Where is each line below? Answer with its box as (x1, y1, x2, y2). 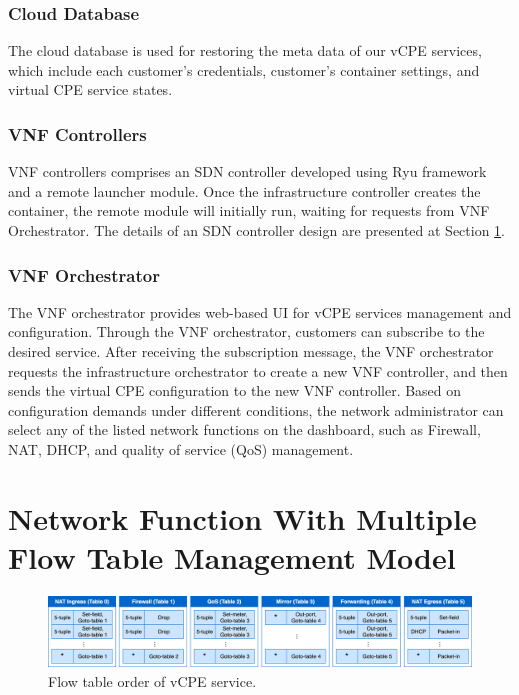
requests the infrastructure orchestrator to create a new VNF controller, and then (8, 360, 508, 381)
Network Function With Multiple (8, 497, 477, 538)
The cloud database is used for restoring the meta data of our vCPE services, (8, 40, 482, 61)
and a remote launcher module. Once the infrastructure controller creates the (8, 180, 481, 201)
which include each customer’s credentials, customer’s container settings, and (8, 59, 480, 80)
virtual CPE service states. (8, 79, 173, 100)
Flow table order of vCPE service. (48, 670, 257, 691)
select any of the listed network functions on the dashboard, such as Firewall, (8, 419, 481, 440)
